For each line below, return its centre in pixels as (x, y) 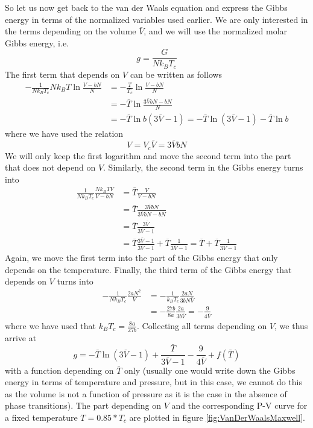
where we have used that (50, 325)
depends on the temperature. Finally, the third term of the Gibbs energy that (148, 269)
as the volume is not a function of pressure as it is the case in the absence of (146, 393)
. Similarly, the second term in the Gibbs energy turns (203, 167)
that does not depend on (50, 167)
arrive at (21, 337)
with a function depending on (59, 370)
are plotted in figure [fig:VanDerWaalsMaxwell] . (217, 417)
